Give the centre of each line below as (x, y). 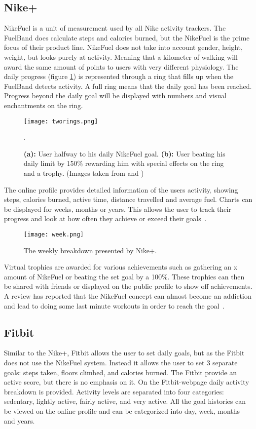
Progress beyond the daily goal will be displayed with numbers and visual (115, 96)
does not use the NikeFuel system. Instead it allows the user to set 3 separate (121, 362)
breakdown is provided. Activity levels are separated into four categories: (114, 391)
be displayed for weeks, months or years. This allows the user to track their (118, 209)
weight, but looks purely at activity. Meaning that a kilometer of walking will (121, 57)
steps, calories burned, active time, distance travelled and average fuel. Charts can (128, 199)
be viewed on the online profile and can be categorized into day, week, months (122, 410)
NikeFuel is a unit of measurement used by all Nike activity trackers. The (115, 28)
